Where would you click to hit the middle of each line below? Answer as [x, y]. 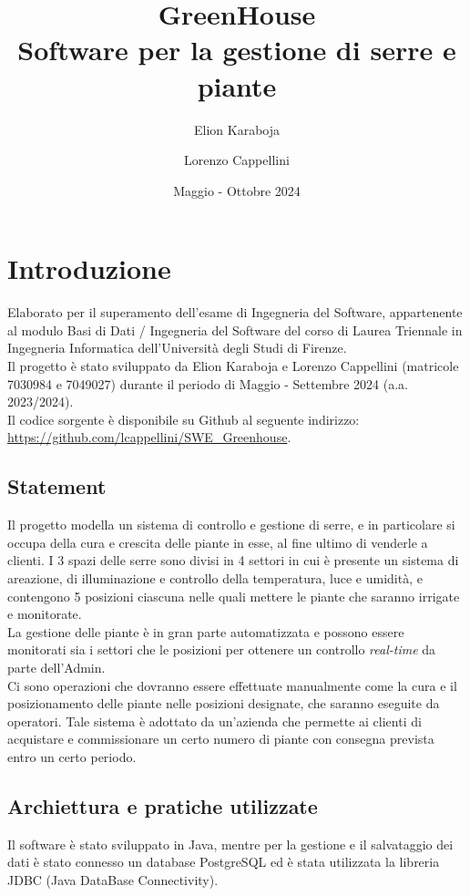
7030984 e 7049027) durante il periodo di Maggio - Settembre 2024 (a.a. [208, 383]
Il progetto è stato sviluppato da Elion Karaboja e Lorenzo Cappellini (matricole [233, 366]
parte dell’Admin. [56, 667]
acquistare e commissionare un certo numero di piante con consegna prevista [221, 739]
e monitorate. [45, 614]
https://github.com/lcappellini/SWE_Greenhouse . [149, 437]
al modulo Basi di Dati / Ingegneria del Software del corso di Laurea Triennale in [235, 330]
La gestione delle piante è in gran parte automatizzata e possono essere [206, 631]
